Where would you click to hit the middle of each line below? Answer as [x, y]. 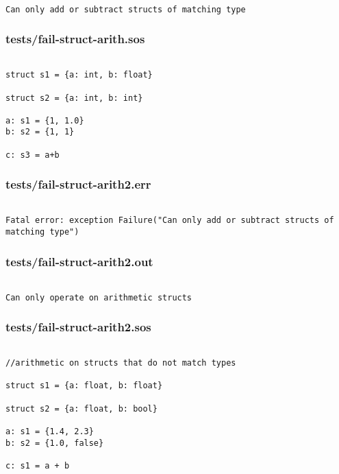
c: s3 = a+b [33, 155]
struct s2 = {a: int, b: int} [74, 98]
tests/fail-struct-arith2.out [79, 261]
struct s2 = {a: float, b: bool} [81, 408]
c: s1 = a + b [38, 465]
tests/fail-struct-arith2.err [78, 184]
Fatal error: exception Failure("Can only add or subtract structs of [170, 221]
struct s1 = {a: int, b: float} [79, 75]
